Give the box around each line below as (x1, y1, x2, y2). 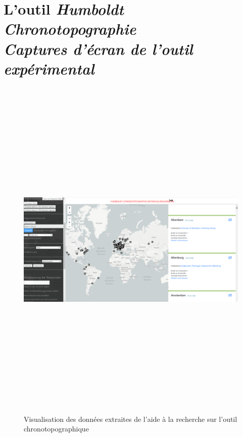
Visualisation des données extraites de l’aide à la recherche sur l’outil (24, 413, 237, 424)
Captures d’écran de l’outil (4, 38, 193, 59)
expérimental (4, 58, 94, 79)
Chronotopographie (4, 18, 136, 39)
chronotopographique (24, 423, 89, 434)
